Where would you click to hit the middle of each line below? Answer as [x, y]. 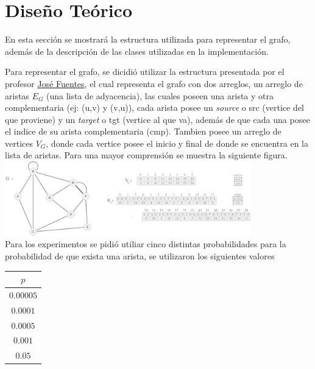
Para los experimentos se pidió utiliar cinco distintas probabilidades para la [146, 244]
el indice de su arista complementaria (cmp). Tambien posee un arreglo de [143, 131]
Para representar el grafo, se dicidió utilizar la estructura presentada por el [145, 72]
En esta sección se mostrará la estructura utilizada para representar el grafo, [148, 39]
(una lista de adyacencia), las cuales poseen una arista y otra [160, 95]
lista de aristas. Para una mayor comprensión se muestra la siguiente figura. [146, 155]
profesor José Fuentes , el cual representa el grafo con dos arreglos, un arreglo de [154, 83]
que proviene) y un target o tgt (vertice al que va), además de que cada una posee [157, 119]
